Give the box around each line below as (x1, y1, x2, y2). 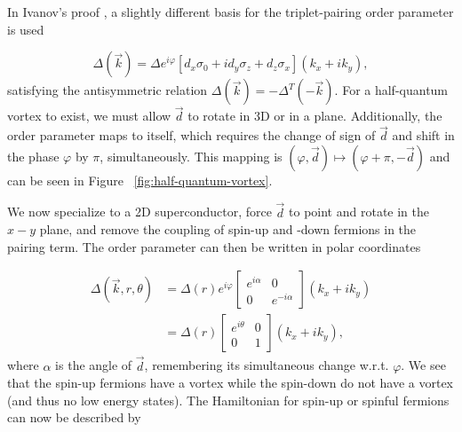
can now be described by (7, 408, 141, 427)
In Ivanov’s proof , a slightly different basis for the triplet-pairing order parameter (7, 3, 454, 20)
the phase (7, 146, 60, 165)
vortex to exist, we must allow (7, 106, 171, 125)
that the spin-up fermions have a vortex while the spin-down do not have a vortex (7, 373, 454, 392)
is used (7, 20, 44, 38)
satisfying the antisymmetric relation (7, 81, 208, 99)
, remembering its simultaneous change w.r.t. (144, 356, 389, 374)
